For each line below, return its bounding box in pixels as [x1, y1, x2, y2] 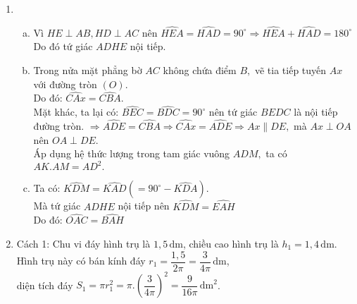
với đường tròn [33, 76, 97, 91]
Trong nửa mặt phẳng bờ [33, 63, 142, 77]
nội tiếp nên [118, 198, 170, 213]
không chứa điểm [163, 63, 237, 77]
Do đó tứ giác [33, 39, 93, 54]
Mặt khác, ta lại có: [33, 104, 119, 119]
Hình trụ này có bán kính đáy [16, 253, 146, 267]
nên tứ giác [208, 104, 258, 119]
